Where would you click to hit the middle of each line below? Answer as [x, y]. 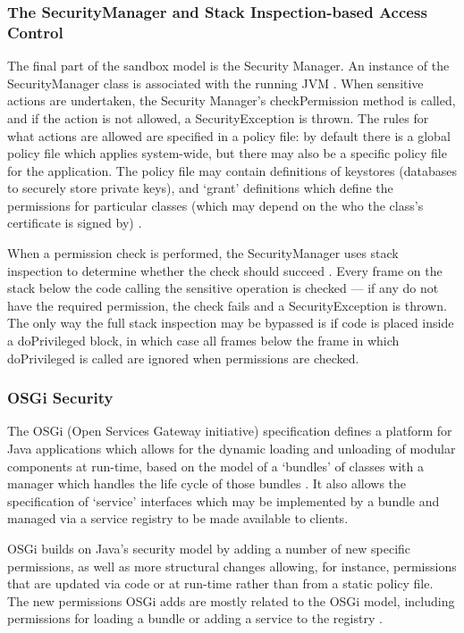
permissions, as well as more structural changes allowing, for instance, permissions [232, 566]
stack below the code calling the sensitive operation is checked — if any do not [223, 288]
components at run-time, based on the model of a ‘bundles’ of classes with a [215, 466]
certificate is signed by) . [75, 223]
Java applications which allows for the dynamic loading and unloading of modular [232, 449]
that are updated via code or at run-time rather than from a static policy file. [220, 583]
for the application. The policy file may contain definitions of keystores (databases [232, 170]
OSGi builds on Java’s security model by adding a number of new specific [209, 549]
